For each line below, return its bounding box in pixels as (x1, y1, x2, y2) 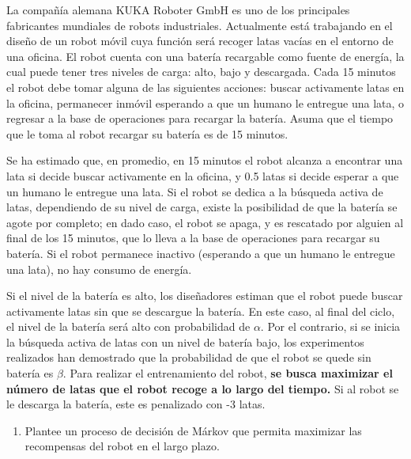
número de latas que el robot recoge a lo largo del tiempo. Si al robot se (6, 380, 399, 396)
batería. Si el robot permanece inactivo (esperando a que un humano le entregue (6, 245, 395, 261)
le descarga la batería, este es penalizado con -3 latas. (6, 396, 266, 412)
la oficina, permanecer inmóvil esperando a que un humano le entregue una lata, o (6, 94, 405, 111)
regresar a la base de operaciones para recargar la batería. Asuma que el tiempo (6, 110, 394, 127)
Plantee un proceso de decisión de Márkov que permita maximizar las (25, 422, 362, 438)
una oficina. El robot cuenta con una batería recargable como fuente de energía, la (6, 47, 405, 64)
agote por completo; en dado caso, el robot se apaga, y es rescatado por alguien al (6, 214, 404, 230)
